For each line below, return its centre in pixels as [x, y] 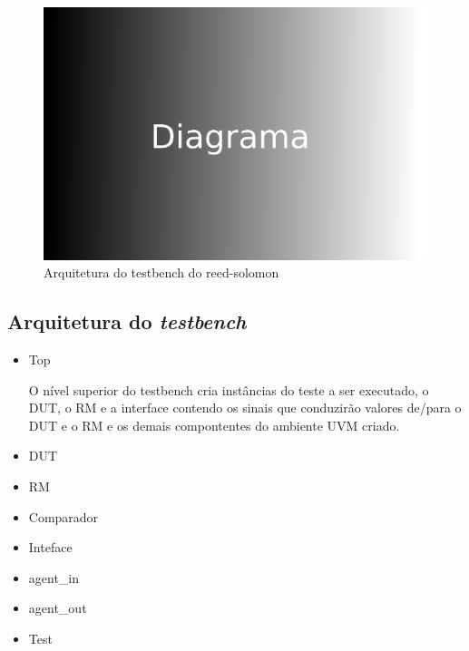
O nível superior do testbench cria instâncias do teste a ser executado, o [229, 389]
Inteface [50, 547]
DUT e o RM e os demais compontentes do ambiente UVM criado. [214, 425]
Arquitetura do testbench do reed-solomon [161, 272]
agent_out [58, 608]
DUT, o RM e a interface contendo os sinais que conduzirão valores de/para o [245, 408]
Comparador [64, 516]
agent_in [54, 577]
